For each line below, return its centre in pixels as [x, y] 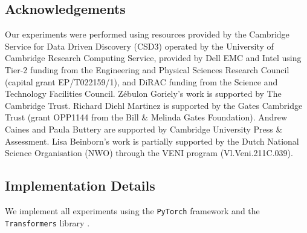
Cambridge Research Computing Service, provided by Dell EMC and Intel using [153, 58]
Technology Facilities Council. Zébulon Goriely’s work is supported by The [143, 94]
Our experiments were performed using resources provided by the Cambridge [147, 34]
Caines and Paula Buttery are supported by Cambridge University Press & [144, 129]
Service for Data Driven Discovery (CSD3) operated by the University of [139, 46]
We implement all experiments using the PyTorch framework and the [132, 210]
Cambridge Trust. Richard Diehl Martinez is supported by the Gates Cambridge [154, 105]
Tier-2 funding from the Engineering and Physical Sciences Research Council [147, 69]
